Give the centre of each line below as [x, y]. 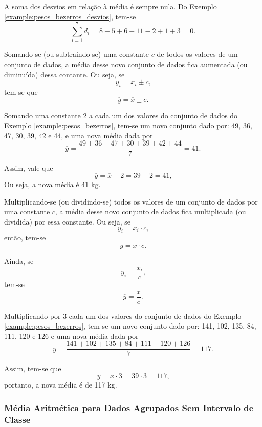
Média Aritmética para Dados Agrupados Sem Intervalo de [129, 407]
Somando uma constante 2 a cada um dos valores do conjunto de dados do [121, 115]
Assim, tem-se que [33, 368]
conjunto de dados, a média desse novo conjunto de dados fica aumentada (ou [126, 64]
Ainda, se [19, 261]
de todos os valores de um [197, 54]
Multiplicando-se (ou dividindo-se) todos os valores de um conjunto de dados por [131, 201]
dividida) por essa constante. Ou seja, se [67, 221]
